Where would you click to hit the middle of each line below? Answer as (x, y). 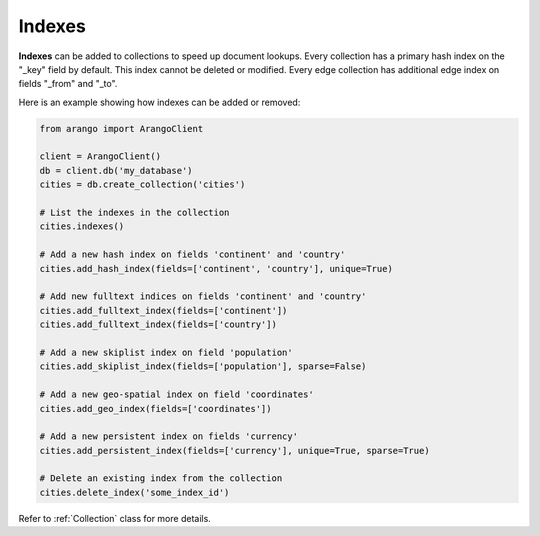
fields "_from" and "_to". (68, 84)
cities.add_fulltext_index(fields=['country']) (158, 324)
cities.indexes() (82, 226)
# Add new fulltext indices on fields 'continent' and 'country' (203, 296)
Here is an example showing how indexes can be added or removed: (159, 102)
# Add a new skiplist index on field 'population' (166, 352)
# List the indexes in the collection (134, 213)
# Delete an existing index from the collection (161, 478)
